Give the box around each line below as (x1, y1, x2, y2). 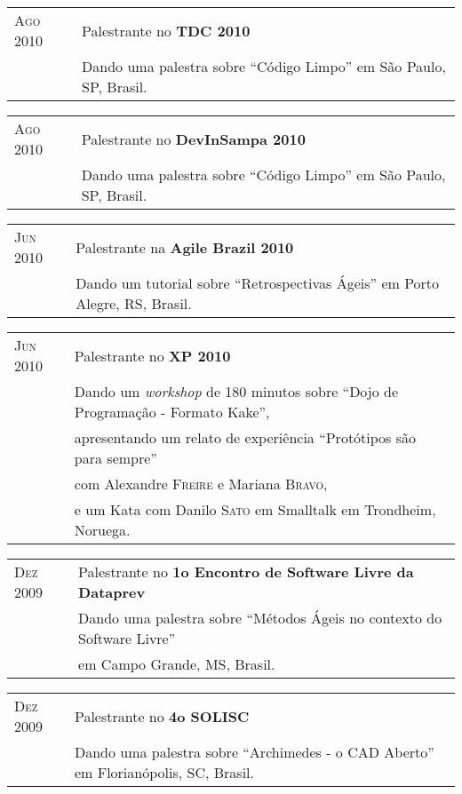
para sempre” (74, 448, 157, 468)
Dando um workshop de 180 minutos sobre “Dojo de (74, 381, 399, 401)
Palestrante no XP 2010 (74, 345, 231, 366)
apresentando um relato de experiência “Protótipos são (74, 427, 417, 448)
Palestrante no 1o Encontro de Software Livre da (78, 561, 414, 582)
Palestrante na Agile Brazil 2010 (76, 236, 294, 258)
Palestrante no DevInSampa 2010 (81, 128, 306, 149)
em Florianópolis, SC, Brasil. (74, 762, 255, 782)
